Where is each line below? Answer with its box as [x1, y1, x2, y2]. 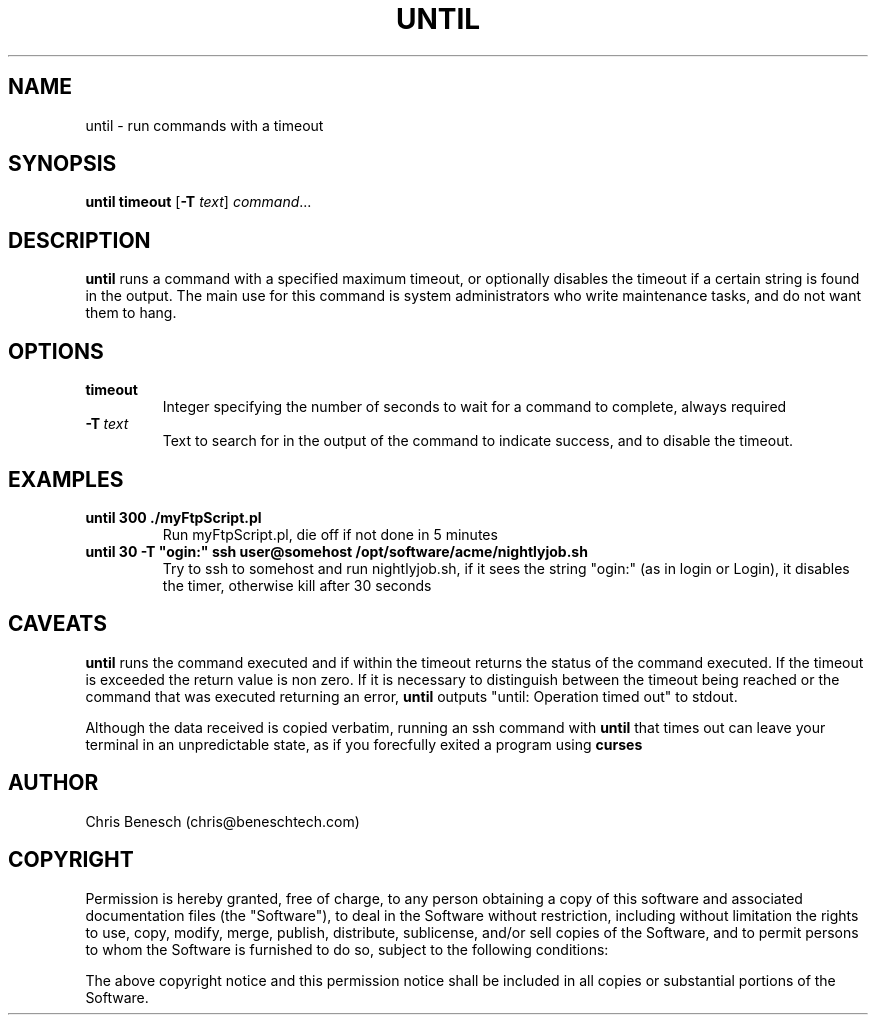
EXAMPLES [8, 466, 124, 492]
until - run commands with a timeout [85, 116, 324, 134]
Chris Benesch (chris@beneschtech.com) [85, 812, 360, 830]
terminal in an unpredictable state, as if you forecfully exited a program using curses [85, 735, 643, 753]
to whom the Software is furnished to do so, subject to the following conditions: [85, 940, 609, 958]
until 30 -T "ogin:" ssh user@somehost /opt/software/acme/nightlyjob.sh [85, 542, 588, 560]
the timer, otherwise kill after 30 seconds [162, 576, 432, 594]
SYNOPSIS [8, 151, 117, 177]
